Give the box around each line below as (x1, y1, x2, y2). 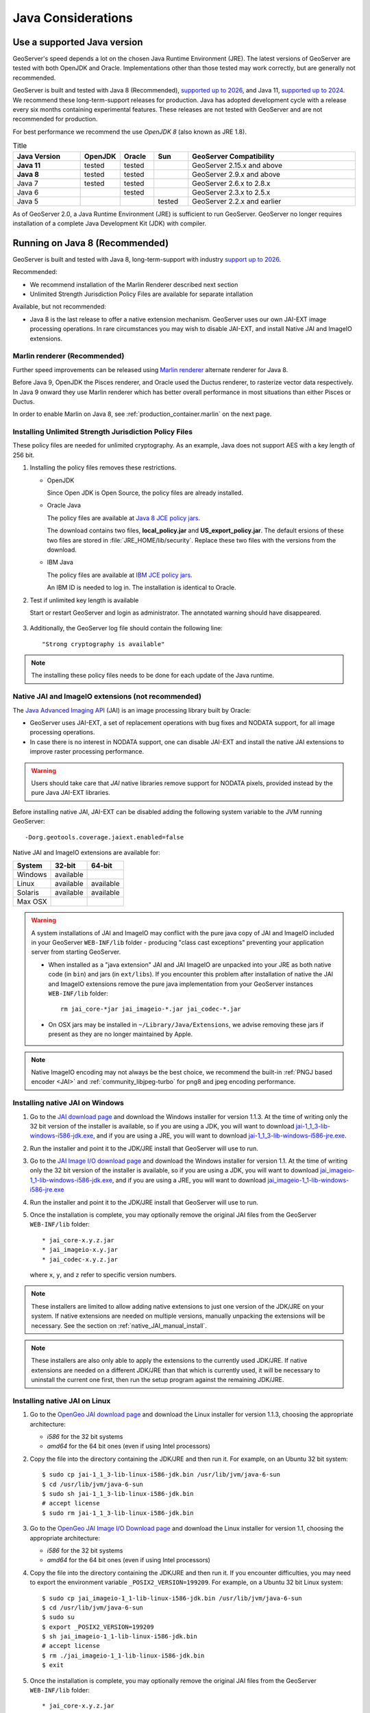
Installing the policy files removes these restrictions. (29, 463, 177, 472)
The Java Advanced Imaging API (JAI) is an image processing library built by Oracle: (12, 706, 251, 714)
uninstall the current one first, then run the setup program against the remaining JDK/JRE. (31, 1376, 284, 1384)
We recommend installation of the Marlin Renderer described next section (29, 280, 238, 288)
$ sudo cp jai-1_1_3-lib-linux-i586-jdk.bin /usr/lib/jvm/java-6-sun (42, 1470, 281, 1479)
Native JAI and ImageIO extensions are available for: (12, 848, 160, 856)
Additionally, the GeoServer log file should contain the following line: (29, 624, 223, 632)
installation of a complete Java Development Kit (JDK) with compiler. (12, 219, 207, 227)
